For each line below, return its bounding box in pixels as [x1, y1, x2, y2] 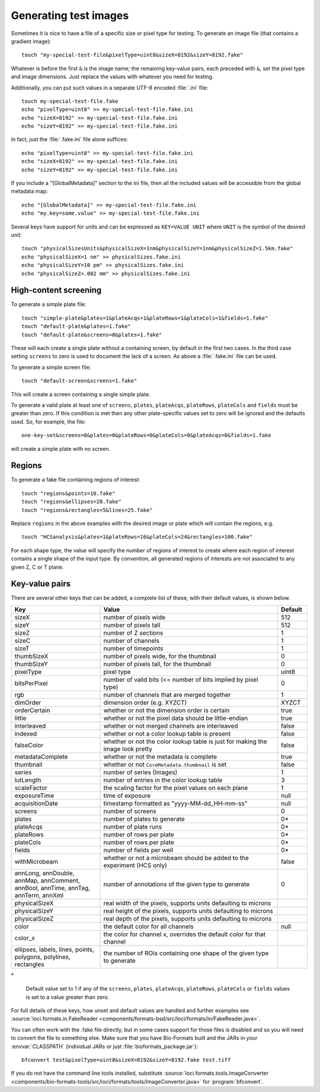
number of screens [103, 807, 156, 815]
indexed [14, 730, 37, 738]
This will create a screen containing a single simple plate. [11, 390, 151, 397]
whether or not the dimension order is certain [103, 706, 230, 714]
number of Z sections [103, 629, 164, 637]
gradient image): [11, 37, 52, 44]
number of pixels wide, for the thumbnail [103, 652, 216, 660]
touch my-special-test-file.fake [21, 98, 119, 104]
